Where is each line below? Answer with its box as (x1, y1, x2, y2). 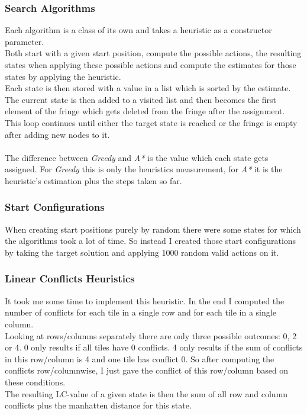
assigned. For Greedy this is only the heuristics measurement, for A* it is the (5, 163, 283, 175)
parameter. (5, 35, 44, 47)
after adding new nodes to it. (5, 128, 110, 140)
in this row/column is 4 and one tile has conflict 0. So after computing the (5, 352, 274, 365)
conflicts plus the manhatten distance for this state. (5, 399, 192, 411)
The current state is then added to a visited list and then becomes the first (5, 93, 277, 105)
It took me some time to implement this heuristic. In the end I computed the (5, 294, 285, 307)
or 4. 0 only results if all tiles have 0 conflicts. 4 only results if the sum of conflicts (5, 341, 303, 353)
